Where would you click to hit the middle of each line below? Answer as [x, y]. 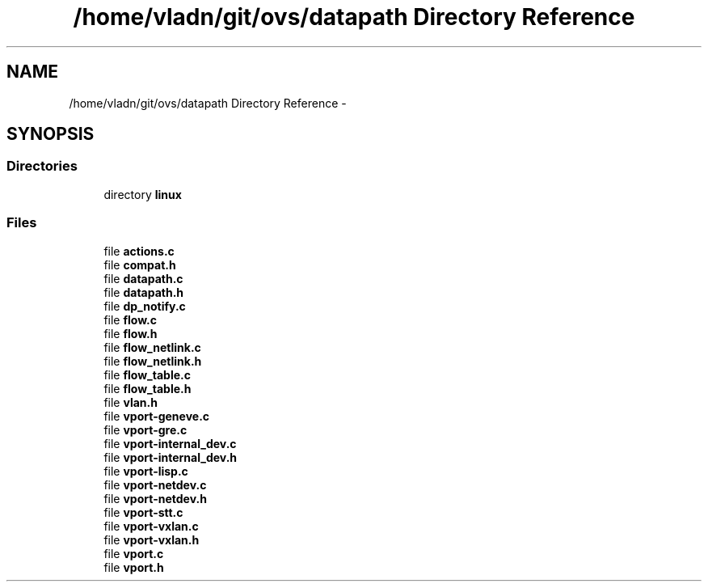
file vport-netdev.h [155, 498]
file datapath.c [143, 278]
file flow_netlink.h [153, 361]
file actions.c [139, 251]
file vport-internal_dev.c [170, 443]
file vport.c [134, 553]
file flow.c [130, 319]
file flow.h [131, 333]
